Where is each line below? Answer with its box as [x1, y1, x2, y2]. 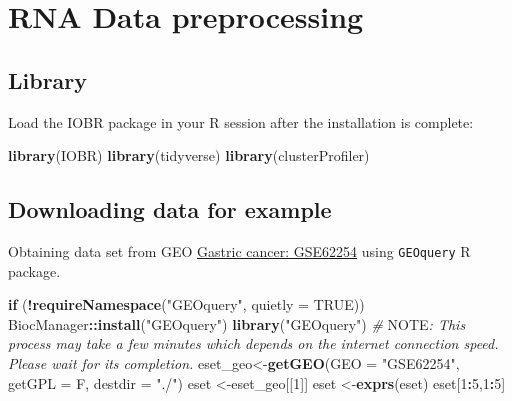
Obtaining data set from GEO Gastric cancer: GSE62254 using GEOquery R [8, 240, 471, 261]
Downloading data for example [8, 194, 332, 225]
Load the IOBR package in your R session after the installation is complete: [8, 111, 474, 132]
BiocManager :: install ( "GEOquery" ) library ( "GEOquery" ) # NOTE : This [8, 313, 466, 334]
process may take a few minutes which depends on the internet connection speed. [8, 333, 499, 354]
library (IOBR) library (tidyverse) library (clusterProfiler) [8, 145, 370, 166]
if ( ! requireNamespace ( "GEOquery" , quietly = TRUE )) [8, 294, 365, 315]
